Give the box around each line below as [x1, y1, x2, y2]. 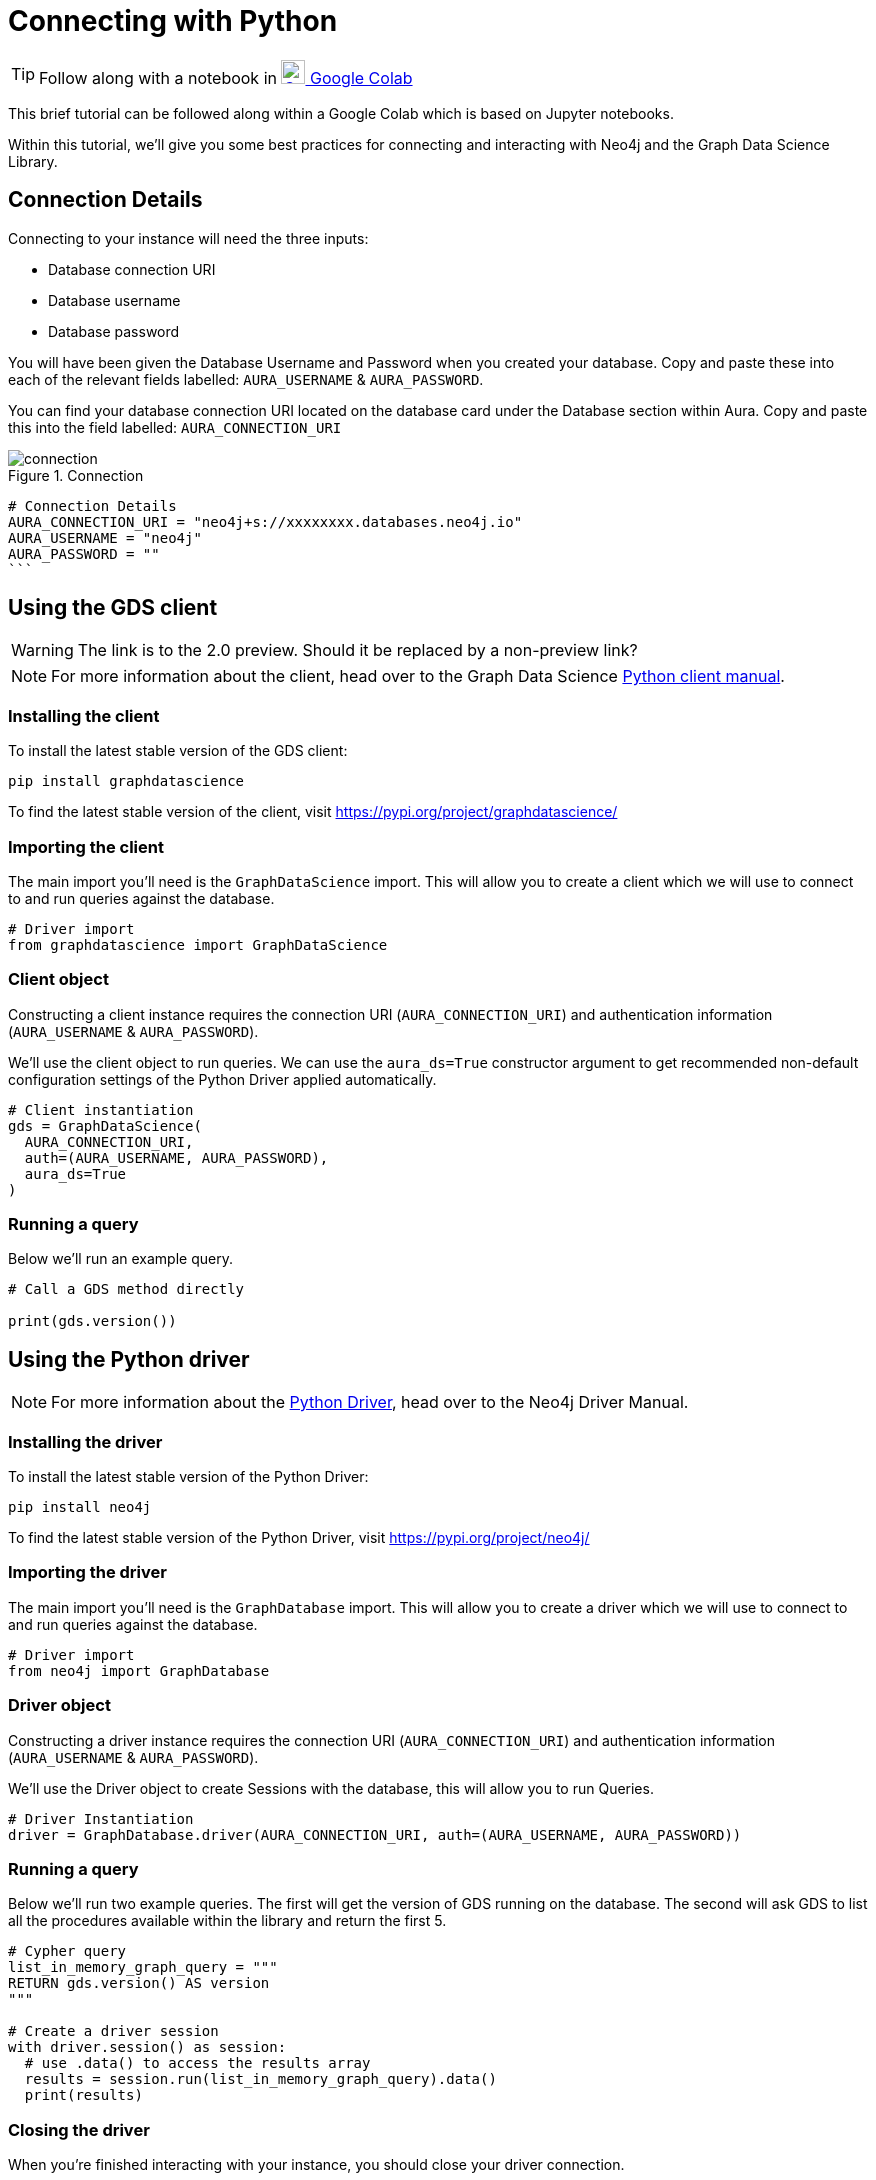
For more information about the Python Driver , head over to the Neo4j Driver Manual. [51, 1392, 689, 1413]
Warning [11, 640, 74, 661]
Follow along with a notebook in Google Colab [39, 67, 413, 88]
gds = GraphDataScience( [8, 1117, 202, 1134]
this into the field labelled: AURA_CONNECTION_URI [8, 418, 342, 436]
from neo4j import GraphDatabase [8, 1662, 270, 1679]
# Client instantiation [8, 1101, 194, 1118]
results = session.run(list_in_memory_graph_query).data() [24, 2071, 497, 2088]
